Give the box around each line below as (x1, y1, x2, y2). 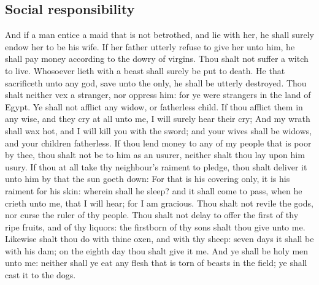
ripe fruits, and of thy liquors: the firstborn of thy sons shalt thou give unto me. (5, 220, 306, 233)
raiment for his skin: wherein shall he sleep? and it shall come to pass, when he (5, 184, 302, 197)
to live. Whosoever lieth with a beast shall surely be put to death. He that (5, 64, 285, 77)
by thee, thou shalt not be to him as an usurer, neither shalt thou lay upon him (5, 148, 305, 161)
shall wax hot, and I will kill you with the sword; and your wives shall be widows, (5, 124, 312, 137)
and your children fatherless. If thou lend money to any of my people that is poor (5, 136, 312, 149)
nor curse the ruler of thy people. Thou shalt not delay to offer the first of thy (5, 208, 299, 221)
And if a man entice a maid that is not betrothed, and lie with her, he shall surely (5, 28, 314, 41)
